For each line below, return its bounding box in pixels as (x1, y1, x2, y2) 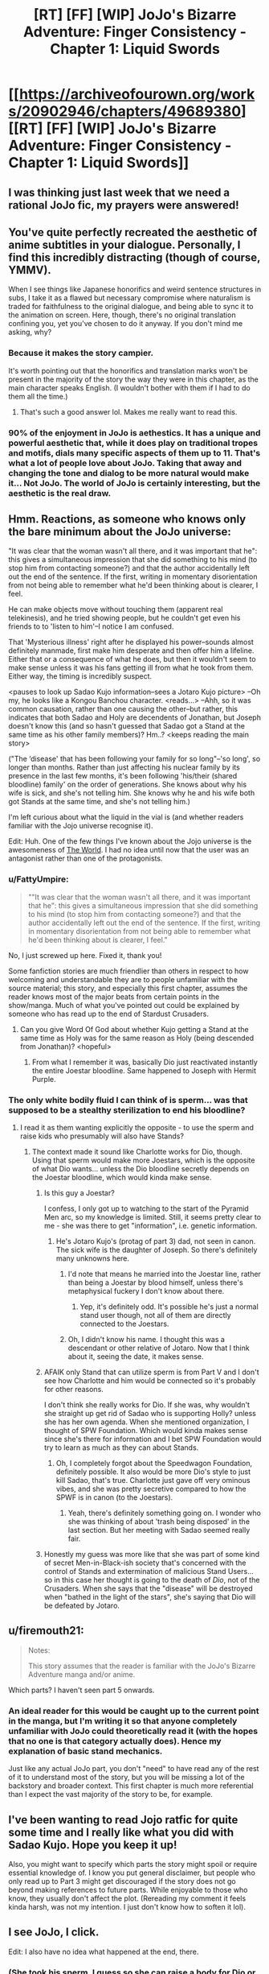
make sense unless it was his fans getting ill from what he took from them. (8, 663, 255, 673)
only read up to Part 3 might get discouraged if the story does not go (8, 1876, 236, 1885)
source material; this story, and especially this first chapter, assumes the (8, 983, 248, 993)
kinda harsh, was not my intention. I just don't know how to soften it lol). (8, 1902, 247, 1911)
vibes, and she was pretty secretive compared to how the (55, 1484, 247, 1494)
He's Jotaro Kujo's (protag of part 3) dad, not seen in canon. (55, 1237, 256, 1246)
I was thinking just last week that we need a (8, 185, 230, 199)
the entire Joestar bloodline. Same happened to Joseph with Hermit (31, 1065, 257, 1076)
